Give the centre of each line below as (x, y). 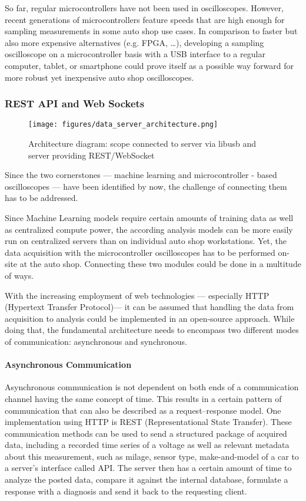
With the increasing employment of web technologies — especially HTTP (137, 295)
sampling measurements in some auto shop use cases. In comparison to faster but (151, 31)
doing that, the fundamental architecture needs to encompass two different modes (152, 330)
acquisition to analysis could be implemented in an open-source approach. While (150, 318)
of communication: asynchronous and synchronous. (96, 341)
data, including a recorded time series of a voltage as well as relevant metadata (147, 445)
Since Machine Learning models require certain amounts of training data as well (149, 217)
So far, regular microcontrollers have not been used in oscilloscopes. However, (144, 8)
